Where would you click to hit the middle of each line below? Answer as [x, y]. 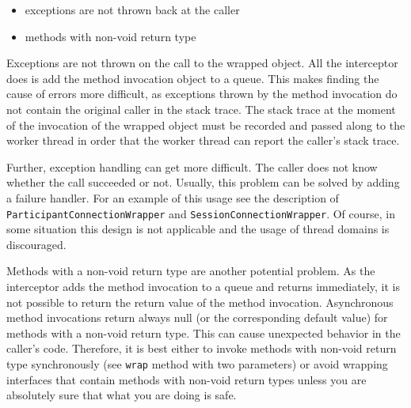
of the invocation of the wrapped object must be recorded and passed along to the [206, 125]
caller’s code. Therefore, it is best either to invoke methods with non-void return [202, 348]
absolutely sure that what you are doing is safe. [122, 395]
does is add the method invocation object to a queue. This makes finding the [193, 78]
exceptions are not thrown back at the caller [132, 9]
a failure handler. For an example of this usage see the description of [173, 197]
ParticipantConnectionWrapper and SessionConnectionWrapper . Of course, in [201, 213]
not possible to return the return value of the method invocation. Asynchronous [200, 302]
